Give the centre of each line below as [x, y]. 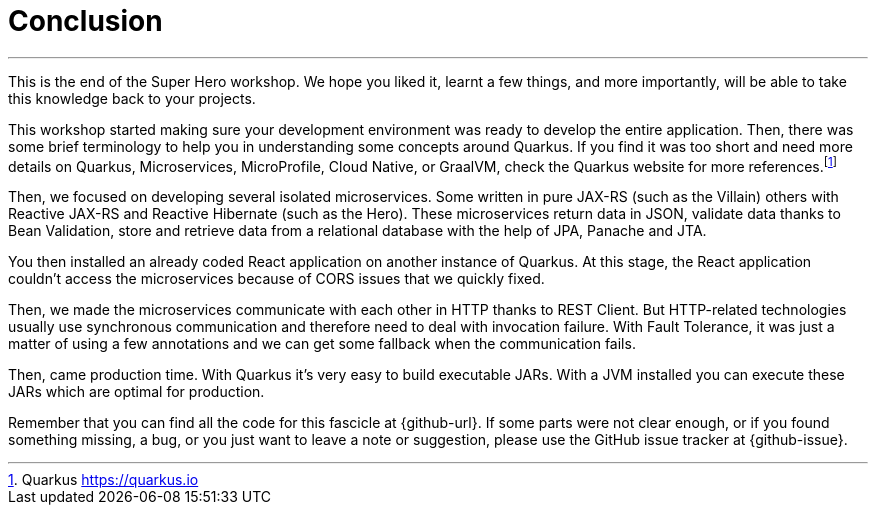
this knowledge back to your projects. [132, 98]
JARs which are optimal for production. [136, 392]
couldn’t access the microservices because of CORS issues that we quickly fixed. [276, 279]
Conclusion [85, 21]
